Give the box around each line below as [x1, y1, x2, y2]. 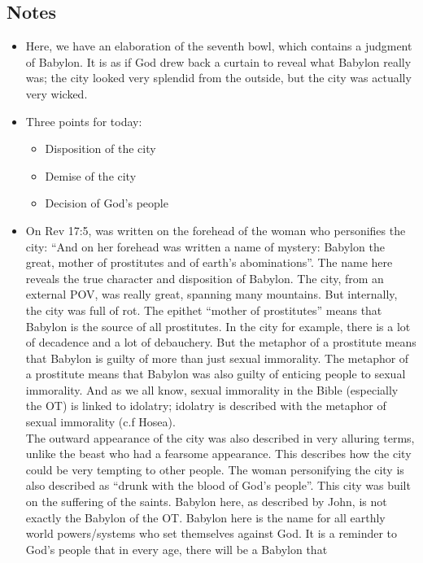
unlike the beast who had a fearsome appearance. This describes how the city [25, 445, 412, 462]
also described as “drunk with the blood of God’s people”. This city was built [25, 477, 411, 494]
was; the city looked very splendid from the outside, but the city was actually [25, 69, 412, 86]
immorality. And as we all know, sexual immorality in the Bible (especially [25, 381, 399, 398]
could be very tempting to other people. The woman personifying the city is [25, 460, 404, 478]
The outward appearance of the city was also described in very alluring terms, [25, 429, 415, 446]
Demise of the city [45, 167, 137, 184]
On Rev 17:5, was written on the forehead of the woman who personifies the [25, 221, 406, 238]
